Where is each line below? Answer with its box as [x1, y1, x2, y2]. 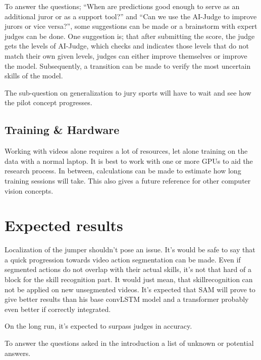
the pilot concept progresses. [5, 97, 92, 108]
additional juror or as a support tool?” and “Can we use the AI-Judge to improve [5, 11, 257, 21]
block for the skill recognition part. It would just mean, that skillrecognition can [5, 274, 253, 285]
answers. [5, 347, 31, 358]
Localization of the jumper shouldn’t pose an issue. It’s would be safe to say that [5, 244, 255, 255]
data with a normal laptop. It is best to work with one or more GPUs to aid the [5, 155, 253, 166]
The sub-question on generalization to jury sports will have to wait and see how [5, 87, 251, 98]
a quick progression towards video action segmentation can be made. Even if [5, 254, 241, 264]
